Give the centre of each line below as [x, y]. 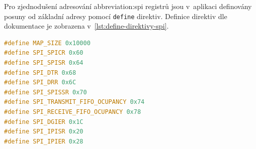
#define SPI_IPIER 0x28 [44, 141]
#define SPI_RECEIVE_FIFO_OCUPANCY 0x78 [73, 112]
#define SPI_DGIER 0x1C [44, 122]
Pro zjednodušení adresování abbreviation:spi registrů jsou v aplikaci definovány [128, 6]
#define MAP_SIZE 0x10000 [47, 43]
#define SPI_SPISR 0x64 [44, 63]
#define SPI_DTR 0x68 [40, 72]
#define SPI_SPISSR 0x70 [46, 92]
